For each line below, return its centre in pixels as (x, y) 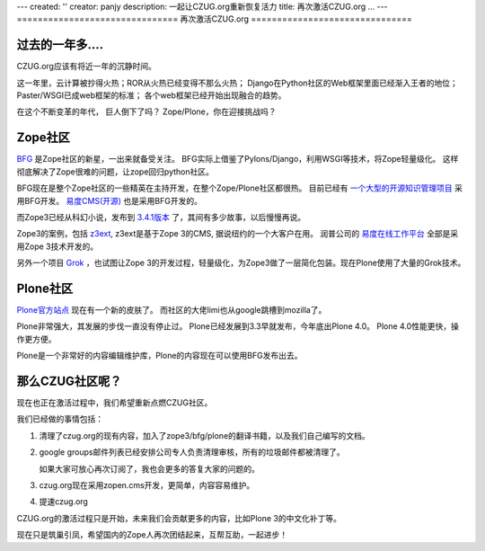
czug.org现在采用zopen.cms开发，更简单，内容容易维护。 (147, 485)
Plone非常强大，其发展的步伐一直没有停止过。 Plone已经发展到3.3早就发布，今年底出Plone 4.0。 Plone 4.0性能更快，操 (238, 326)
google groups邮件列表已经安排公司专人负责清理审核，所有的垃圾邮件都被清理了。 (192, 452)
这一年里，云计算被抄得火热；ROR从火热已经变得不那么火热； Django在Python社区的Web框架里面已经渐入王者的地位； (237, 83)
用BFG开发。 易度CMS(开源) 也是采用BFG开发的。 (109, 200)
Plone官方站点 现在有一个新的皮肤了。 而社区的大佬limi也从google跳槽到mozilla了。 (172, 310)
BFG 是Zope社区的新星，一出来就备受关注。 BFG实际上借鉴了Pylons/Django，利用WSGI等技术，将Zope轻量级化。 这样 (238, 159)
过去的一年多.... (60, 45)
